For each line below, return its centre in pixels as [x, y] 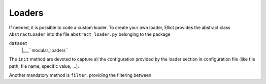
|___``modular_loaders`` [45, 50]
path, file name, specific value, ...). [44, 66]
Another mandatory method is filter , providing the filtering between [80, 75]
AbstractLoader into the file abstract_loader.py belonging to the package [90, 34]
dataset [18, 43]
